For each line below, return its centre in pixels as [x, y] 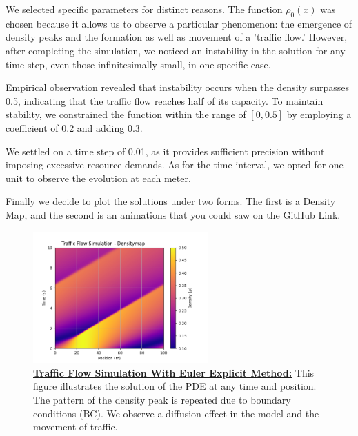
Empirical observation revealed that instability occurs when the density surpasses [178, 87]
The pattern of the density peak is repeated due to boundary [162, 400]
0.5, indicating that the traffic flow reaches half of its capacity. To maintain [165, 100]
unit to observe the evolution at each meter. [98, 178]
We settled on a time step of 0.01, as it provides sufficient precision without [165, 151]
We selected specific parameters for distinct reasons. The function [144, 9]
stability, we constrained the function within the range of [126, 114]
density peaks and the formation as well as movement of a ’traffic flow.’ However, [177, 37]
